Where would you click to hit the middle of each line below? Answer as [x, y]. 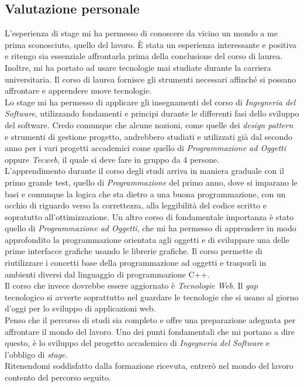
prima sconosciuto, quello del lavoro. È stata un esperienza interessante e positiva [151, 44]
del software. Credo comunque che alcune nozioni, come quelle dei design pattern [149, 124]
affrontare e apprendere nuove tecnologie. [78, 90]
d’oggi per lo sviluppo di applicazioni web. [80, 308]
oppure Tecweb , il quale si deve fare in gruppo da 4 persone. [112, 159]
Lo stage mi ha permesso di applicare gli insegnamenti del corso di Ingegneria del [150, 102]
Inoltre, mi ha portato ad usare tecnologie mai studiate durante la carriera [138, 67]
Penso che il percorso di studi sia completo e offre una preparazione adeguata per [150, 320]
